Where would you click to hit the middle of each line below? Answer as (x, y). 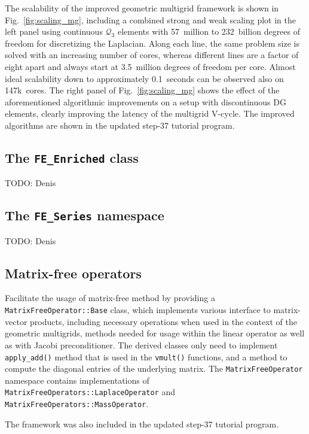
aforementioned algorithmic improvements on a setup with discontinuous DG (146, 101)
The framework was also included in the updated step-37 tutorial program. (142, 424)
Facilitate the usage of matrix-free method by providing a (110, 298)
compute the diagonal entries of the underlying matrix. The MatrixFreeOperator (154, 368)
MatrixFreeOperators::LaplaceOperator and (90, 392)
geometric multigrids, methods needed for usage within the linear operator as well (155, 333)
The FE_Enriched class (72, 157)
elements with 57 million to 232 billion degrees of (209, 31)
